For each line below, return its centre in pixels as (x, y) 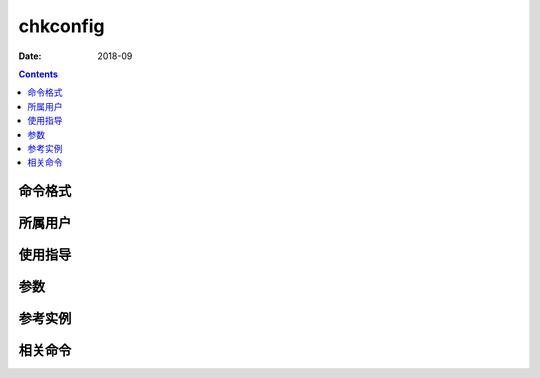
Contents (38, 74)
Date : (30, 56)
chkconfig (61, 26)
